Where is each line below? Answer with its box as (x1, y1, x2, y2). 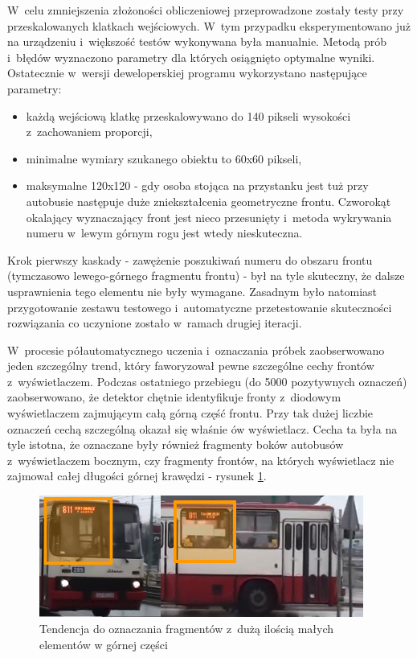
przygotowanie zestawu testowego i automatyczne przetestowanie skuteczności (7, 298, 392, 315)
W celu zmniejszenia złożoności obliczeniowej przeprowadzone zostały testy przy (7, 2, 404, 18)
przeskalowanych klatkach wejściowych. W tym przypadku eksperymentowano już (7, 17, 411, 34)
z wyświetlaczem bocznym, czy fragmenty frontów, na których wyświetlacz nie (7, 451, 395, 468)
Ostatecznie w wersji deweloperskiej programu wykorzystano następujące (7, 64, 367, 81)
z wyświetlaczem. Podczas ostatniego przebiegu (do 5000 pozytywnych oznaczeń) (7, 372, 407, 389)
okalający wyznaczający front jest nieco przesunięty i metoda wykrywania (26, 208, 392, 225)
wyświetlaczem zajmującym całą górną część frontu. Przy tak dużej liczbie (7, 405, 374, 422)
